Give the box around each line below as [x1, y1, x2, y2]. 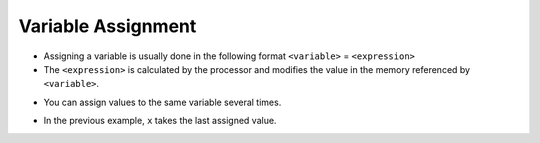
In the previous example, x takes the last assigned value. [43, 115, 277, 127]
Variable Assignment [18, 15, 197, 37]
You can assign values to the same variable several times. [43, 96, 282, 108]
